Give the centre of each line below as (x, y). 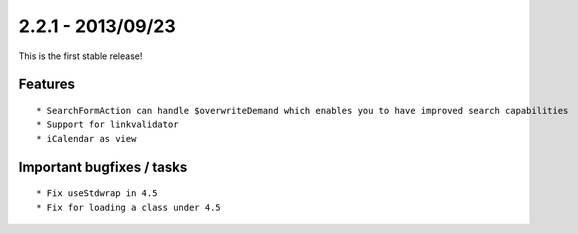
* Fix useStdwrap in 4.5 (97, 193)
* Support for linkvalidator (107, 124)
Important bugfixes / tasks (103, 166)
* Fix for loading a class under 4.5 (129, 207)
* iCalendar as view (86, 138)
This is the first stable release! (80, 56)
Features (46, 84)
